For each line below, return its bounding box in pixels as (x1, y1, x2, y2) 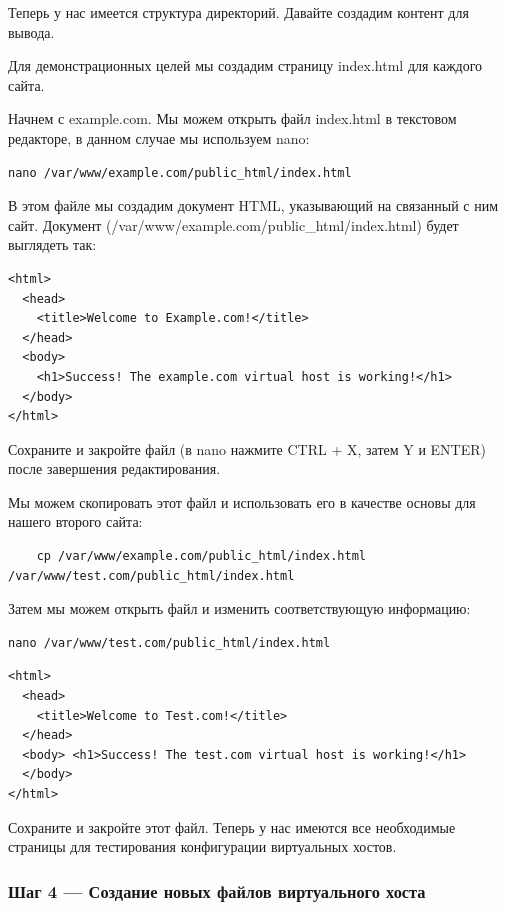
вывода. (8, 21, 55, 42)
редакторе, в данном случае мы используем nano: (8, 127, 310, 148)
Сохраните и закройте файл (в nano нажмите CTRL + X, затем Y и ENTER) (8, 438, 486, 459)
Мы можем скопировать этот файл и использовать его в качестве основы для (8, 491, 476, 512)
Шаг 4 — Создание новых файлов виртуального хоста (8, 878, 426, 903)
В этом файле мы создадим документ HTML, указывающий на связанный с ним (8, 195, 499, 216)
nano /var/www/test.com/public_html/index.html (8, 635, 331, 650)
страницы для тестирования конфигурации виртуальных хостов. (8, 836, 397, 857)
